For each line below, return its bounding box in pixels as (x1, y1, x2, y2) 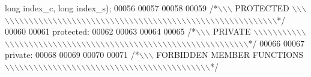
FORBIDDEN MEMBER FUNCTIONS (156, 48, 304, 61)
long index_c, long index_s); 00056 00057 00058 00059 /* (5, 2, 218, 14)
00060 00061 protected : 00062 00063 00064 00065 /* (5, 25, 196, 38)
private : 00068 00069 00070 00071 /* (5, 48, 139, 61)
